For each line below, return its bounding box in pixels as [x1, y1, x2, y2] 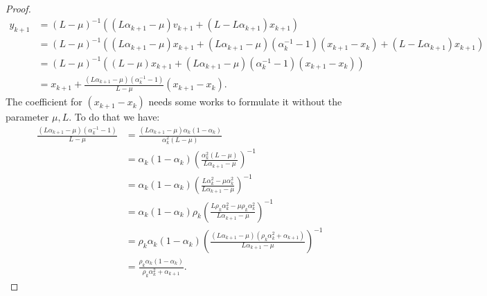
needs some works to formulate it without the [148, 94, 342, 109]
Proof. [6, 1, 31, 15]
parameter [6, 110, 49, 124]
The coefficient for [6, 94, 82, 109]
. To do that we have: [69, 110, 160, 124]
